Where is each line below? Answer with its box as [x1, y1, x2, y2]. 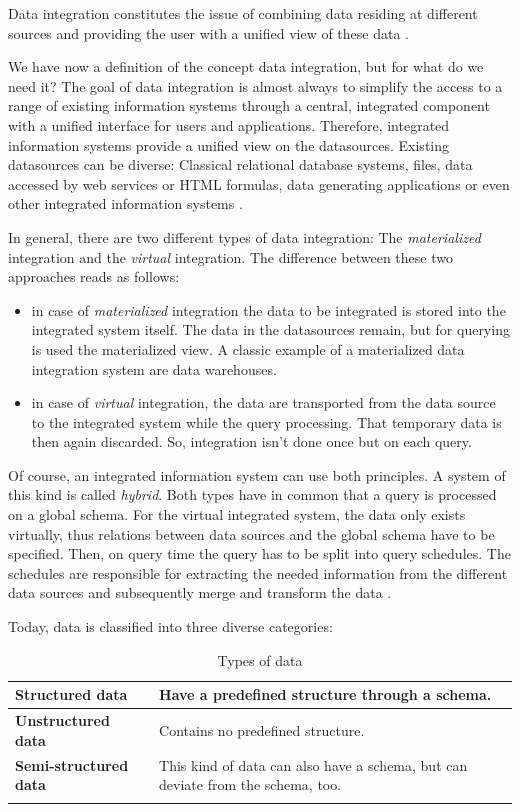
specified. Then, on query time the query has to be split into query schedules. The [8, 543, 511, 564]
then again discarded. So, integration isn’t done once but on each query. [31, 431, 472, 452]
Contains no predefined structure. [159, 719, 365, 740]
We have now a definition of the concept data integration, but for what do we [8, 56, 484, 77]
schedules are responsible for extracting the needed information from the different [8, 562, 508, 583]
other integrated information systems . [8, 193, 243, 214]
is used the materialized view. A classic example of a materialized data [31, 338, 465, 359]
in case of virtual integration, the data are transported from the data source [31, 392, 496, 413]
